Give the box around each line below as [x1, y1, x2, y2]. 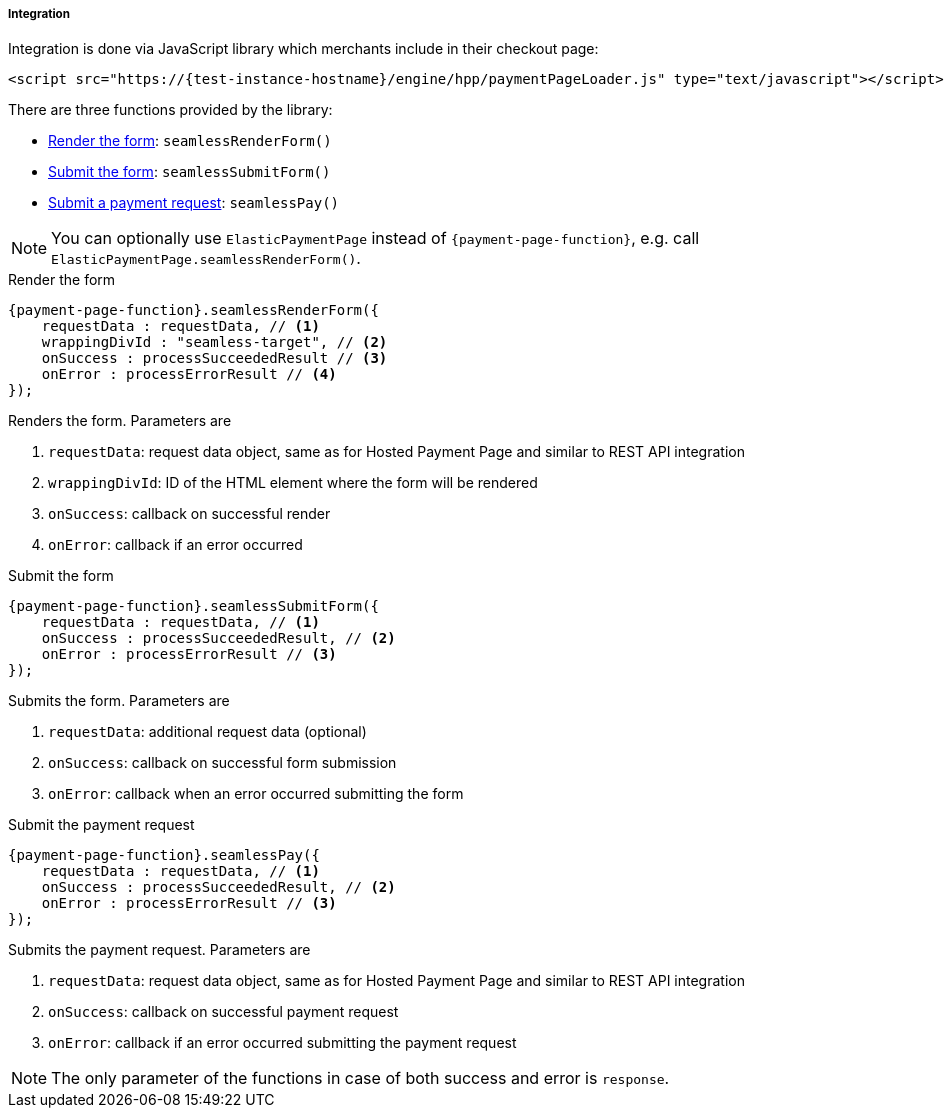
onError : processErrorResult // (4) [41, 366, 337, 383]
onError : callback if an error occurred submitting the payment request [48, 1034, 517, 1052]
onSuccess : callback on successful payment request [48, 1003, 399, 1021]
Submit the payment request [8, 816, 195, 834]
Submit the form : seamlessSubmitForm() [48, 163, 331, 181]
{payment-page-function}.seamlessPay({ [8, 847, 320, 864]
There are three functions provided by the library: [8, 101, 333, 119]
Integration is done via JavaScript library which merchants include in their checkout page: [8, 40, 599, 58]
